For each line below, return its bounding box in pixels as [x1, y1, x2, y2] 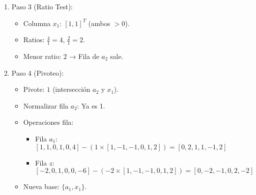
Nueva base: [23, 181, 59, 192]
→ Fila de [69, 51, 99, 61]
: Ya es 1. [77, 100, 105, 111]
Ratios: [23, 34, 45, 45]
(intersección [52, 84, 90, 94]
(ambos [88, 18, 111, 28]
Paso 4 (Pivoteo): [11, 67, 64, 78]
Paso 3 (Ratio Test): [11, 1, 73, 11]
